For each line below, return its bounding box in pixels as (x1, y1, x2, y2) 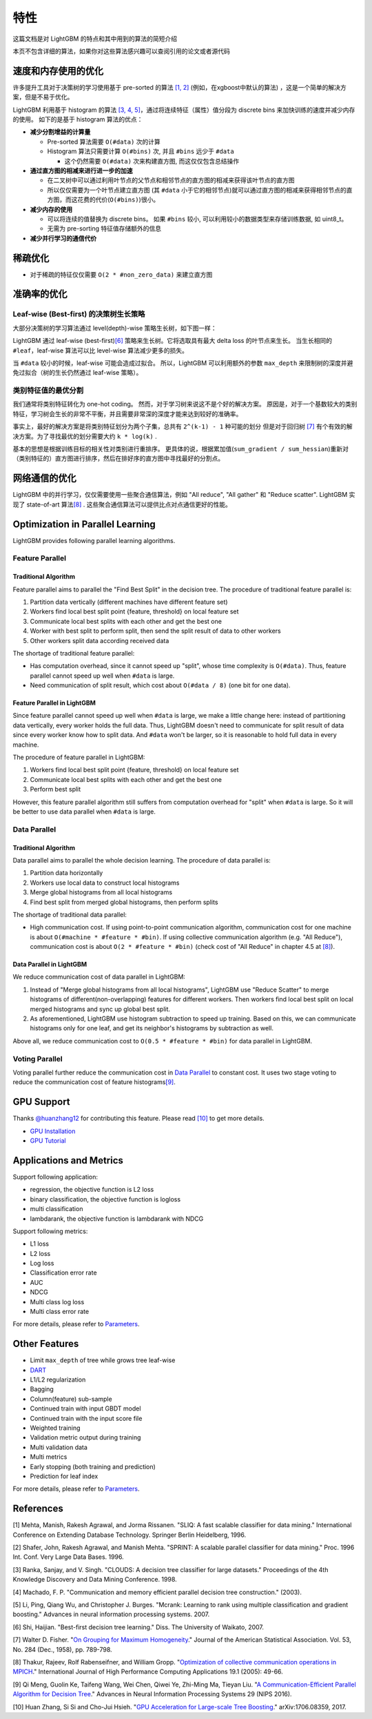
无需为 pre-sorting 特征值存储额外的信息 (47, 224, 162, 233)
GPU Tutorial (30, 1137, 66, 1145)
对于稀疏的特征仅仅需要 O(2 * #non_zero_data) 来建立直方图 (30, 270, 213, 279)
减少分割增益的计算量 (30, 128, 91, 136)
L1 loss (30, 1239, 50, 1248)
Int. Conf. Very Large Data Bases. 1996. (12, 1553, 124, 1561)
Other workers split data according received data (30, 636, 169, 645)
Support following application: (12, 1172, 98, 1181)
